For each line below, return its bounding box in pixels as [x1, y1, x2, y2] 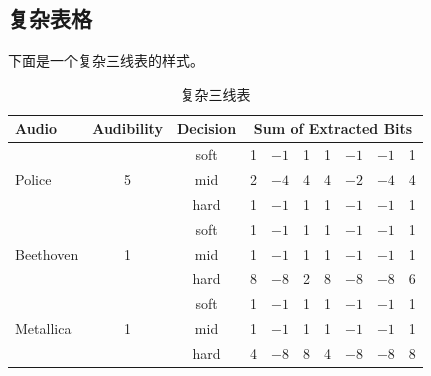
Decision [176, 118, 237, 139]
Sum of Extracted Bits [253, 118, 413, 139]
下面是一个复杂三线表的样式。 [8, 50, 204, 71]
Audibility [92, 118, 163, 139]
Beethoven [15, 243, 79, 264]
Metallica [15, 318, 72, 339]
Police [15, 169, 52, 190]
